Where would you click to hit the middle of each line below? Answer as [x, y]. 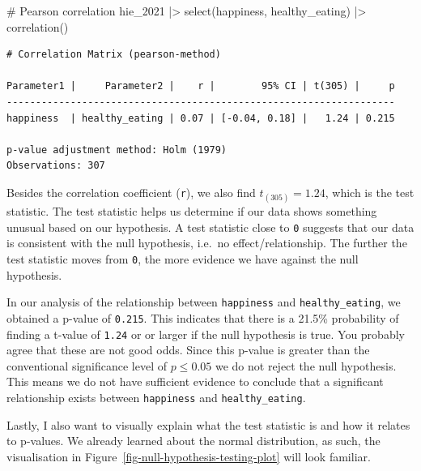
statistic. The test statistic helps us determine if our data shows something [192, 211]
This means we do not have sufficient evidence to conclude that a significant [195, 381]
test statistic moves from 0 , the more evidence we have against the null [183, 258]
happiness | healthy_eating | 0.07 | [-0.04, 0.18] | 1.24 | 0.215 [201, 118]
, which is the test [370, 192]
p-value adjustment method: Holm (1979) [117, 150]
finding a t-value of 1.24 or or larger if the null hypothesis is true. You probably [206, 334]
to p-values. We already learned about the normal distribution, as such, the [193, 441]
